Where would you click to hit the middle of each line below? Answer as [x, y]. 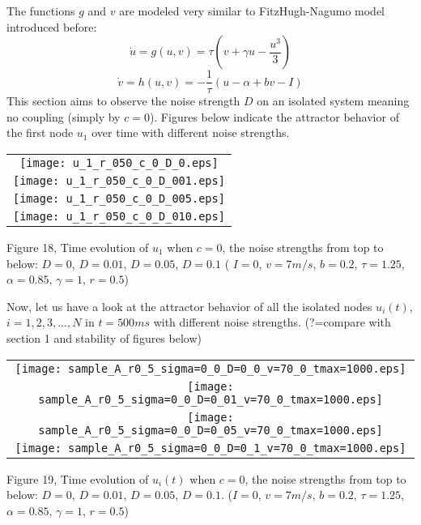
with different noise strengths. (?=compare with [272, 322]
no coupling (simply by [64, 116]
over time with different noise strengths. [191, 132]
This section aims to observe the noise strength [123, 101]
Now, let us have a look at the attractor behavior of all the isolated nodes [189, 306]
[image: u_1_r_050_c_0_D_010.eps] [119, 217]
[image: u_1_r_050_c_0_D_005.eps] [119, 199]
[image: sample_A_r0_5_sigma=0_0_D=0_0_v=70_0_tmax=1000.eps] [210, 368]
